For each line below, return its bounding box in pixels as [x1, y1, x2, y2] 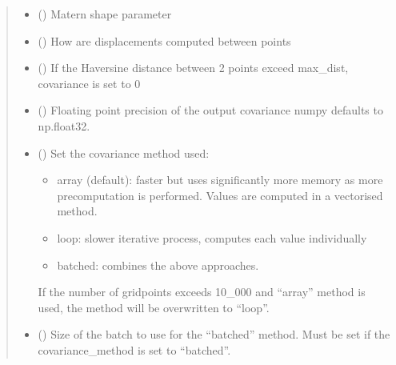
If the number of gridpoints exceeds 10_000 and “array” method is [38, 283, 366, 300]
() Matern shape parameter [38, 6, 172, 22]
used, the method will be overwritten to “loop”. [38, 299, 270, 315]
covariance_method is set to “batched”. [38, 341, 231, 358]
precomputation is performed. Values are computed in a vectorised [57, 187, 383, 203]
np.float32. [38, 117, 90, 134]
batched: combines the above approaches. [57, 256, 259, 273]
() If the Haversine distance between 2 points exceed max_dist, [38, 59, 349, 76]
